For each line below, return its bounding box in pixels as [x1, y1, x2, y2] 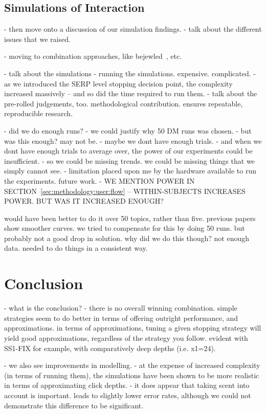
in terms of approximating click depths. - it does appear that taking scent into [4, 380, 250, 390]
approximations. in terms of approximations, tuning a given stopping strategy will [4, 322, 261, 333]
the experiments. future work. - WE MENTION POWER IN [4, 175, 195, 186]
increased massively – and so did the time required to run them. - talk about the [4, 88, 257, 99]
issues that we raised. [4, 33, 71, 44]
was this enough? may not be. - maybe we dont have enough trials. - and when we [4, 135, 262, 146]
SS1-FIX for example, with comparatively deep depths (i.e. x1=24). [4, 342, 216, 353]
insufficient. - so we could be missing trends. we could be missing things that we [4, 155, 255, 166]
